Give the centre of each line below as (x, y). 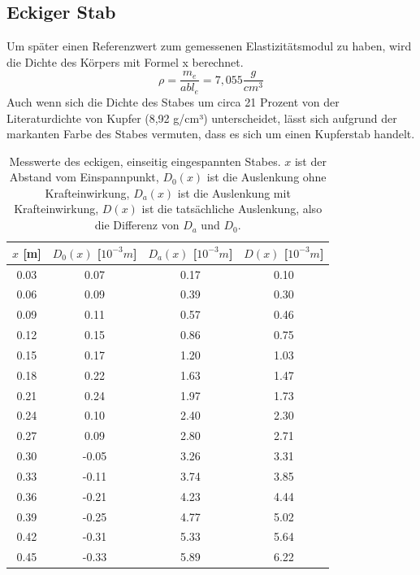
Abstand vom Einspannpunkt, (84, 177)
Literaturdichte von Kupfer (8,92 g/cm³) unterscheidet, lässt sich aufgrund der (202, 118)
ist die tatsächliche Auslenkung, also (232, 209)
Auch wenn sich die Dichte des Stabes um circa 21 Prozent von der (173, 101)
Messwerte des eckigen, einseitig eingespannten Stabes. (145, 161)
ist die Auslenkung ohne (266, 177)
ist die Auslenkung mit (234, 192)
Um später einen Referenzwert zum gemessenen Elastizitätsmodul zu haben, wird (209, 46)
